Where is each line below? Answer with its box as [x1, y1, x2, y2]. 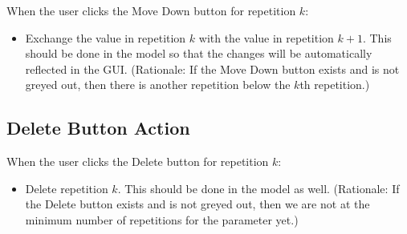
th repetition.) [299, 76, 370, 93]
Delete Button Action [6, 115, 190, 140]
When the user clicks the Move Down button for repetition [6, 2, 296, 18]
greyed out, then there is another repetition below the [25, 76, 291, 93]
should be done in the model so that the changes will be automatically [25, 45, 372, 62]
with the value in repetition [198, 29, 334, 46]
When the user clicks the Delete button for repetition [6, 153, 269, 170]
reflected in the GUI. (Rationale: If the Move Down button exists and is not [25, 60, 400, 77]
